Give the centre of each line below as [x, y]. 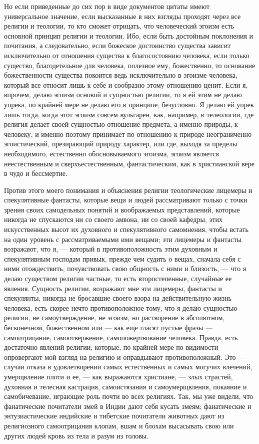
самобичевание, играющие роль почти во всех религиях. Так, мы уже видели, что [129, 396]
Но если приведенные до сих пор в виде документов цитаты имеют [107, 6]
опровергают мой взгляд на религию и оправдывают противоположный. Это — [125, 357]
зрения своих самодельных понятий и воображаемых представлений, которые [122, 209]
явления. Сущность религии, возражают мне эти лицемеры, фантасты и [113, 288]
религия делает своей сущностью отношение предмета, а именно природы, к [121, 124]
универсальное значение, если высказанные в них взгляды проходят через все [122, 16]
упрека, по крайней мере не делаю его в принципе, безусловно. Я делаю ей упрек [129, 104]
